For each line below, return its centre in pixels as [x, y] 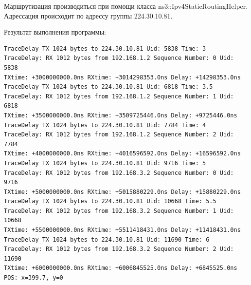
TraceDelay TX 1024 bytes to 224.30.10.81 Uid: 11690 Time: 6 [107, 239]
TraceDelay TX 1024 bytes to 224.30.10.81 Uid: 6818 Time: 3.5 [108, 87]
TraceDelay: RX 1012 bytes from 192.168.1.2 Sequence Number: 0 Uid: [119, 58]
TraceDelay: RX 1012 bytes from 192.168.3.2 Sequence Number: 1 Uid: [119, 211]
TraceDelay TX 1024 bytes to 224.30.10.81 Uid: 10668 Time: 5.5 [110, 201]
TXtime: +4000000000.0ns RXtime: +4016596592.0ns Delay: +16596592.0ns [122, 154]
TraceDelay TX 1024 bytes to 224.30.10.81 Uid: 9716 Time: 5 [105, 163]
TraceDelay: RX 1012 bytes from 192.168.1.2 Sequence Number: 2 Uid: [119, 135]
